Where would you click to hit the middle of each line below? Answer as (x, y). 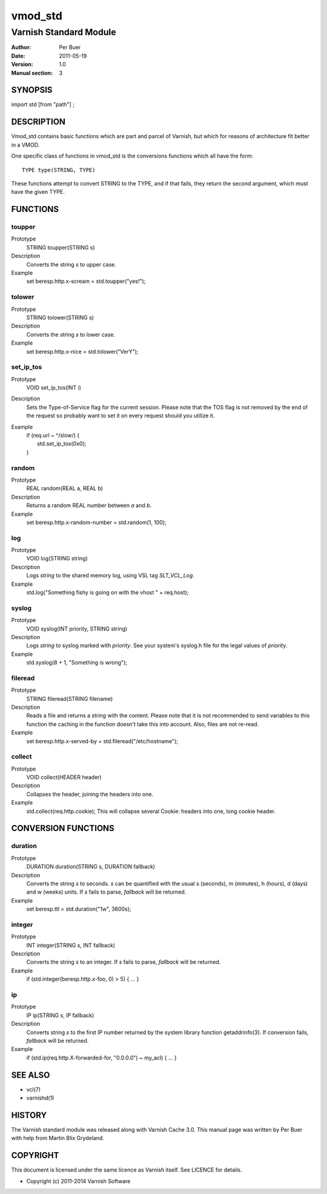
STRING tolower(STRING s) (60, 317)
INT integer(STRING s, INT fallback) (71, 945)
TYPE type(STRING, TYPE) (59, 170)
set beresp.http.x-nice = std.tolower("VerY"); (82, 351)
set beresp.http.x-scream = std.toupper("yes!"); (86, 281)
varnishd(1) (40, 1098)
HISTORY (29, 1115)
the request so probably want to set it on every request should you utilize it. (121, 416)
